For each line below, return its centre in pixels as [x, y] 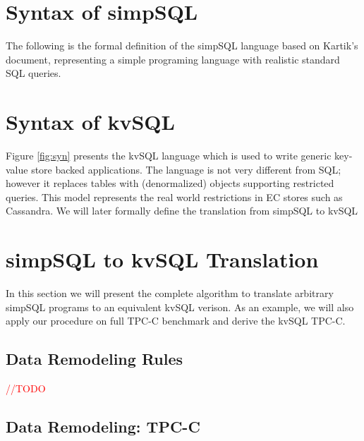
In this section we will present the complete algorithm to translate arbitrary [170, 293]
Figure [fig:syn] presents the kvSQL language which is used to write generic [169, 156]
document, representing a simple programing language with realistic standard [173, 59]
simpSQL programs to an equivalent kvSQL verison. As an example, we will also [180, 307]
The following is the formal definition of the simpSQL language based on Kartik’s [182, 46]
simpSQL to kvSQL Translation [162, 259]
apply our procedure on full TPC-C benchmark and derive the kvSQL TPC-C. [176, 321]
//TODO [26, 388]
